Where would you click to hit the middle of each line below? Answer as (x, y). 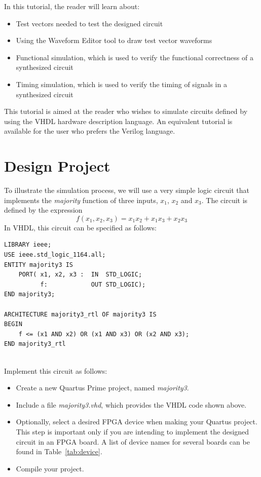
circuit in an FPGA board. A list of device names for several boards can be (133, 441)
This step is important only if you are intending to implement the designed (133, 431)
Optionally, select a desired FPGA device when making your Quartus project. (137, 422)
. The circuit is (225, 200)
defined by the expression (43, 210)
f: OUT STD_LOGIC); (93, 284)
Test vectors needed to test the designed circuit (89, 23)
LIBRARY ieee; (28, 245)
